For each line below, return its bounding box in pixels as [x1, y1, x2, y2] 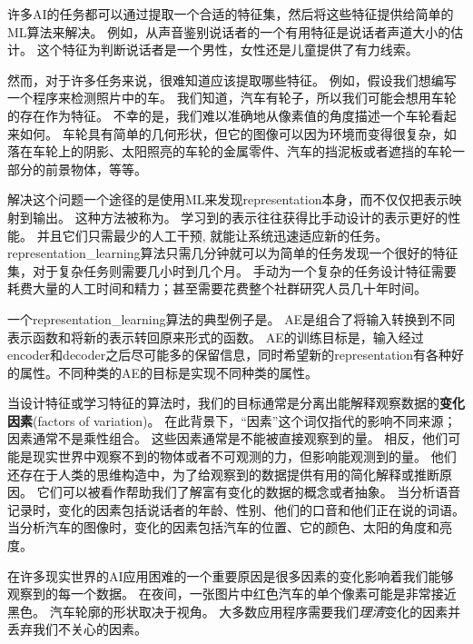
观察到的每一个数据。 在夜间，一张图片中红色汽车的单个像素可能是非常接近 [7, 584, 457, 603]
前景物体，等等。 [44, 159, 147, 178]
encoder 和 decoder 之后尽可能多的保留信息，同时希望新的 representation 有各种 [7, 345, 452, 364]
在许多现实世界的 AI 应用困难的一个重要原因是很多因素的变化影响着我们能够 [7, 566, 454, 585]
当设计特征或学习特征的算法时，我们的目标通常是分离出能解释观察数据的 [7, 393, 439, 412]
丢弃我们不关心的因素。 [7, 619, 147, 639]
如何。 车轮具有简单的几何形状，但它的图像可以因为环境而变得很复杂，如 [19, 124, 457, 143]
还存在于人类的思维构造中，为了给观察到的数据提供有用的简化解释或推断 [7, 464, 439, 483]
